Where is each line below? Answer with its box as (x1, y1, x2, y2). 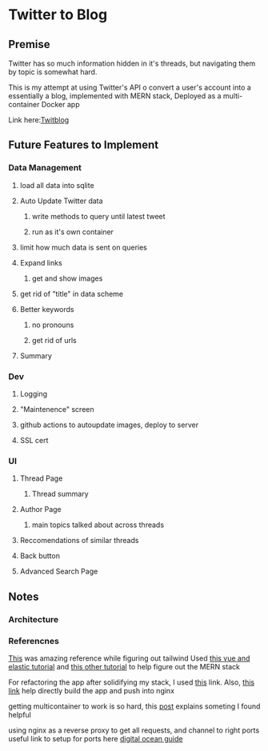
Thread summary (31, 489, 90, 499)
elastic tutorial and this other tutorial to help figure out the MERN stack (8, 661, 240, 671)
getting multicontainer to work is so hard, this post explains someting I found (8, 701, 261, 711)
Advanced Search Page (19, 566, 98, 577)
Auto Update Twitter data (19, 196, 103, 206)
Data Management (8, 162, 82, 174)
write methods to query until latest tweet (31, 211, 166, 221)
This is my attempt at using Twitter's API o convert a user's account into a (8, 82, 252, 92)
